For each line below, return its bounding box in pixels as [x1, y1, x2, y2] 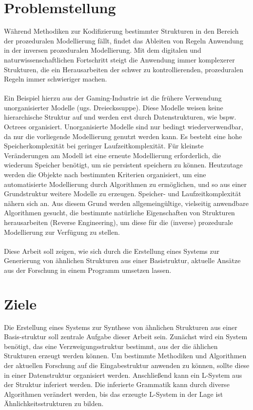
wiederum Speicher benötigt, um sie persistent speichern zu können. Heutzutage [4, 160, 243, 170]
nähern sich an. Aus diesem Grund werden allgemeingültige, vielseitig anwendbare [4, 198, 249, 208]
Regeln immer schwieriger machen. [4, 74, 107, 84]
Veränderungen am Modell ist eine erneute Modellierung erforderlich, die [4, 150, 221, 160]
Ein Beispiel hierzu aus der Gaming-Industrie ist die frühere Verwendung [4, 93, 222, 103]
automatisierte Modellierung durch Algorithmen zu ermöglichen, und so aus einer [4, 179, 247, 189]
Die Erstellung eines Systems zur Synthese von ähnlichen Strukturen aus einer [4, 322, 237, 332]
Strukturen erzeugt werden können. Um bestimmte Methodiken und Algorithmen [4, 350, 247, 361]
